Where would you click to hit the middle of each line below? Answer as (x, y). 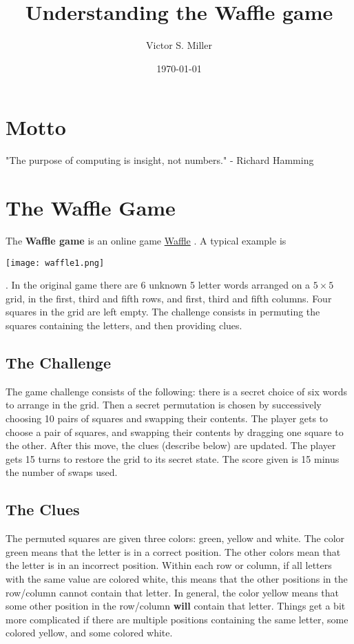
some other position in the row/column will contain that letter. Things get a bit (176, 606)
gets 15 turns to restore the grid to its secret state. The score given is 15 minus (173, 458)
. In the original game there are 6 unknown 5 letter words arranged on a (158, 285)
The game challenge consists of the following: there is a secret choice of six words (177, 391)
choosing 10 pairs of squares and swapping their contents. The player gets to (167, 418)
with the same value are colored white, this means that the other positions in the (177, 578)
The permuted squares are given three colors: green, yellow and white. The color (175, 538)
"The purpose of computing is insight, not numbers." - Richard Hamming (160, 160)
